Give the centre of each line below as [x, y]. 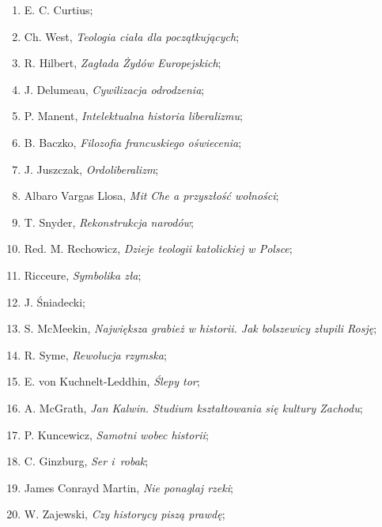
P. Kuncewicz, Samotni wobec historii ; [116, 434]
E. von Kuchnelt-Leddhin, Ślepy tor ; [112, 381]
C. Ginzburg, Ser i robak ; [86, 461]
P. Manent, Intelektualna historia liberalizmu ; [133, 116]
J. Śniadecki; [55, 301]
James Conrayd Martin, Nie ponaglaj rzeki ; [129, 487]
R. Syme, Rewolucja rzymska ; [95, 354]
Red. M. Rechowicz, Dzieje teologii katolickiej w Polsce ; [158, 248]
